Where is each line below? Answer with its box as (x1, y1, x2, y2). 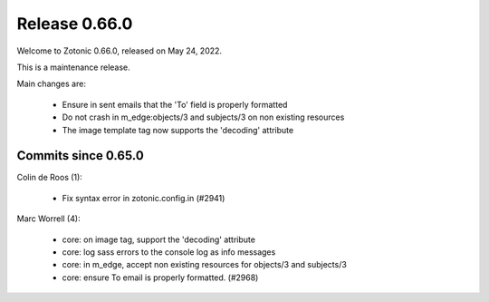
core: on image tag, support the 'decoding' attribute (62, 234, 255, 245)
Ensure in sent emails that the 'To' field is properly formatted (62, 99, 288, 110)
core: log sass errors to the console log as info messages (62, 246, 276, 258)
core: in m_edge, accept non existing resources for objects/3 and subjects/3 (62, 259, 348, 270)
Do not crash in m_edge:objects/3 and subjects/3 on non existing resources (62, 112, 345, 122)
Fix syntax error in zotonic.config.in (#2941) (62, 192, 225, 203)
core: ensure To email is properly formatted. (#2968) (62, 272, 259, 283)
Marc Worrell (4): (16, 213, 81, 224)
